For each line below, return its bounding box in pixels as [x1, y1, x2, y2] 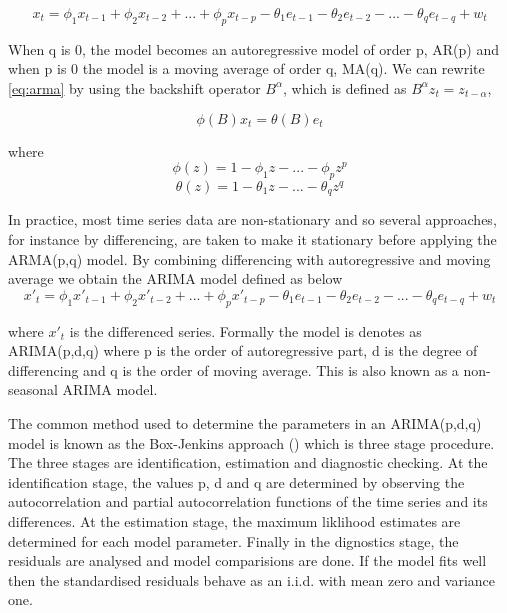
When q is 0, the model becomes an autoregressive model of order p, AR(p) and [8, 38, 500, 59]
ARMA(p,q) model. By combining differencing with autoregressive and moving [8, 248, 491, 269]
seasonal [8, 379, 58, 400]
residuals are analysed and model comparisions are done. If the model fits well [8, 550, 487, 571]
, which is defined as [283, 77, 407, 98]
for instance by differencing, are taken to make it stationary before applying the [8, 229, 497, 250]
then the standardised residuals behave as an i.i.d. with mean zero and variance [8, 569, 496, 590]
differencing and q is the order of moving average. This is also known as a [8, 359, 459, 380]
